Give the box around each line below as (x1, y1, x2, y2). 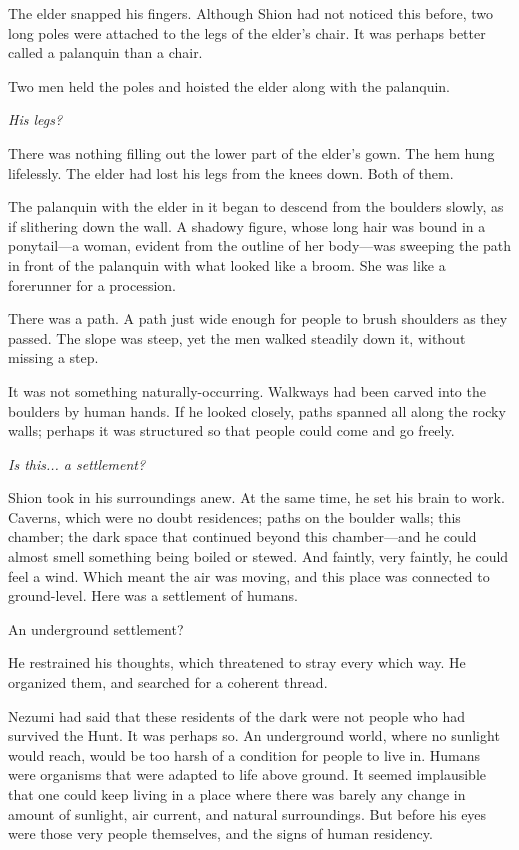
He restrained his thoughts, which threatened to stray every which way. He (8, 652, 466, 673)
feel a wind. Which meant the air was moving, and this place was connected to (8, 565, 490, 586)
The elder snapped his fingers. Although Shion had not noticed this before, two (8, 3, 494, 23)
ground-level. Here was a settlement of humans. (8, 585, 298, 606)
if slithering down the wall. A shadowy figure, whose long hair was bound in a (8, 215, 486, 236)
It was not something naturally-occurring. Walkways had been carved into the (8, 380, 486, 401)
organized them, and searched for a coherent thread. (8, 672, 328, 693)
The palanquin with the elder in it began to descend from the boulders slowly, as (8, 196, 504, 217)
